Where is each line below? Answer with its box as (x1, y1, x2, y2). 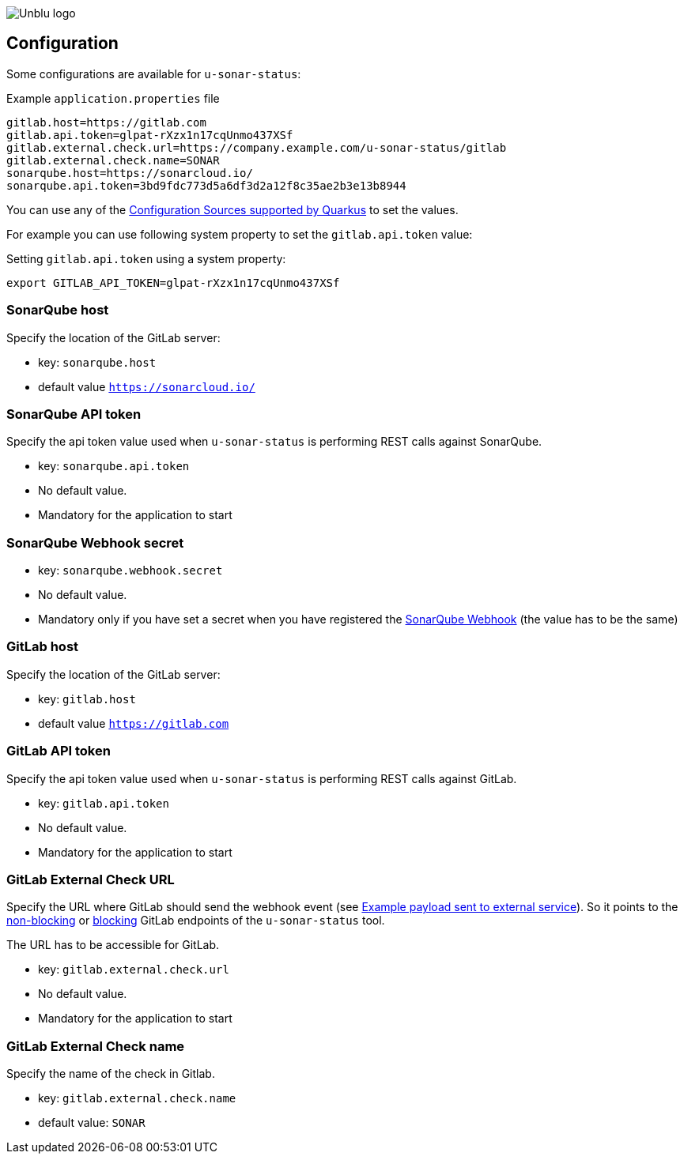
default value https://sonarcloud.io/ (38, 379, 255, 394)
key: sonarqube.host (38, 355, 157, 369)
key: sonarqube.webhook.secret (38, 563, 223, 578)
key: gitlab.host (38, 691, 136, 706)
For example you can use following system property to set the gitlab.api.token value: (6, 227, 473, 241)
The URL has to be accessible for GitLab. (6, 938, 220, 952)
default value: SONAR (38, 1116, 145, 1130)
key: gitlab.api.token (38, 796, 169, 810)
